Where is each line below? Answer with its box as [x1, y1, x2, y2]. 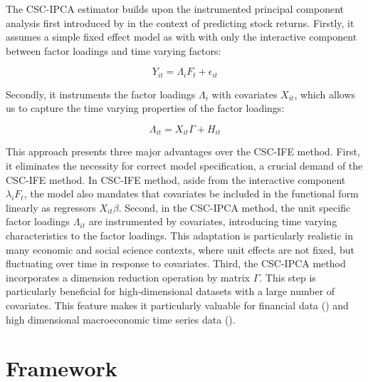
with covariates [211, 86, 278, 101]
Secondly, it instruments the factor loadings [6, 86, 196, 101]
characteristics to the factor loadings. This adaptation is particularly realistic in [6, 228, 353, 243]
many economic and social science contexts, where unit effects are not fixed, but [6, 242, 354, 257]
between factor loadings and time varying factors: [6, 43, 221, 58]
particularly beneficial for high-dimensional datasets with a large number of [6, 284, 335, 299]
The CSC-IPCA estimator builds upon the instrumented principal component [6, 1, 345, 16]
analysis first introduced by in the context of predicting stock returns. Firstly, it [6, 15, 354, 30]
